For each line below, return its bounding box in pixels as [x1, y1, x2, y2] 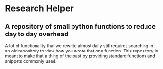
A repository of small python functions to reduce [5, 22, 156, 31]
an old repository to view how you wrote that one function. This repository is [5, 48, 158, 53]
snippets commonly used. [5, 58, 57, 64]
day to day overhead [5, 30, 69, 38]
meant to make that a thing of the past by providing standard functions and [5, 53, 156, 59]
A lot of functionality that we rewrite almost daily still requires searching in [5, 43, 154, 49]
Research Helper [5, 3, 74, 14]
